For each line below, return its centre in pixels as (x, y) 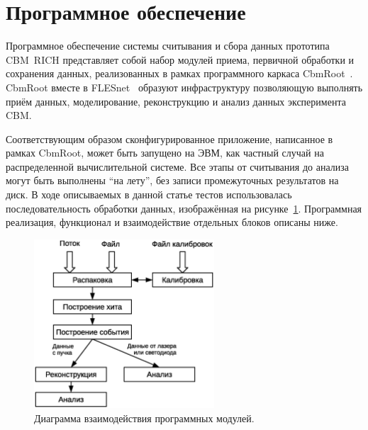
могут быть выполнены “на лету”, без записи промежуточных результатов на (172, 180)
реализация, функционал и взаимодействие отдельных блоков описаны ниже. (172, 222)
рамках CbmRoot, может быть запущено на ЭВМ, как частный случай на (165, 153)
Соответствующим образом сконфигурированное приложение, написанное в (169, 138)
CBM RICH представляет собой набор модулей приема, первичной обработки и (180, 59)
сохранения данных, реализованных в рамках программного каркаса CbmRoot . (179, 73)
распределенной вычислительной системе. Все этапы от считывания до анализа (177, 166)
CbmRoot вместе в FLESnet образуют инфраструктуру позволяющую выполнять (184, 87)
